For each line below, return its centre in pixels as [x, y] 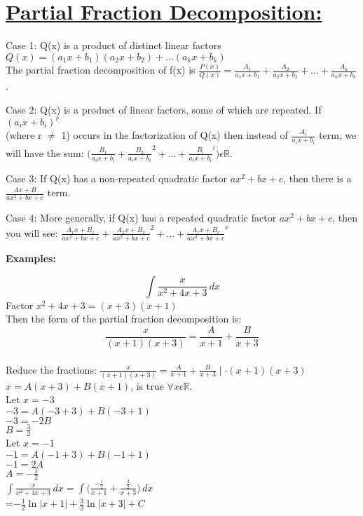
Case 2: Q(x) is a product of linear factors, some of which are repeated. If [164, 109]
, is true [147, 385]
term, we [338, 135]
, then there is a [317, 178]
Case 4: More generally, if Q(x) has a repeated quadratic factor [141, 218]
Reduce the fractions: [51, 369]
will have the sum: [45, 152]
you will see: [32, 232]
